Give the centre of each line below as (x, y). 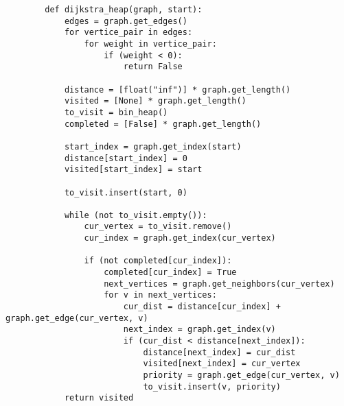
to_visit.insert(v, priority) (212, 386)
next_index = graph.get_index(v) (199, 330)
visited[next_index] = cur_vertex (222, 364)
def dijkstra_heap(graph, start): (124, 10)
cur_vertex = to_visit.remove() (158, 227)
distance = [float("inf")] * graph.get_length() (177, 89)
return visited (99, 398)
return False (153, 67)
